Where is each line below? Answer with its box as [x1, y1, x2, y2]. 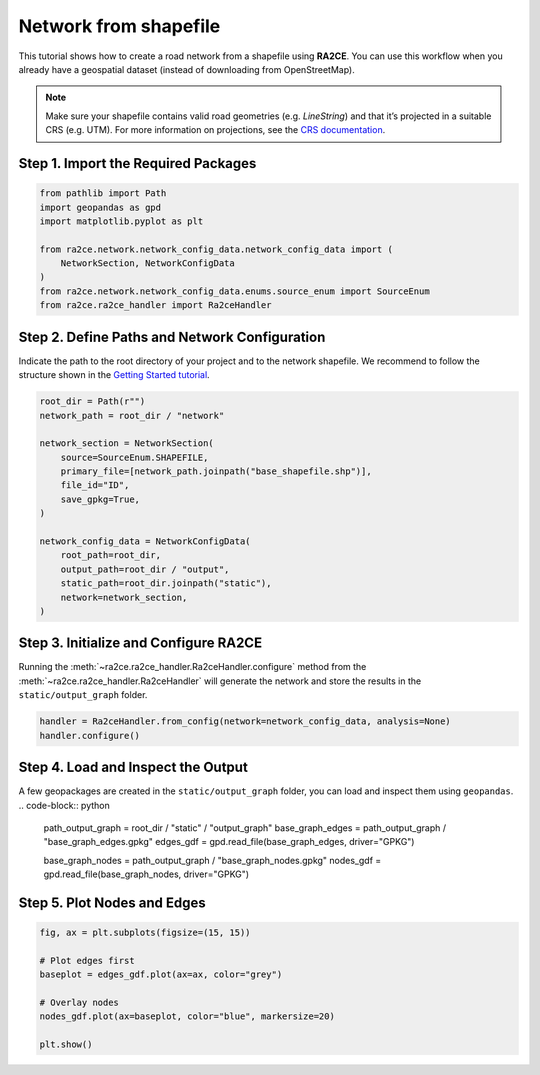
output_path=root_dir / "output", [60, 563, 230, 575]
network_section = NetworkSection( [39, 438, 214, 449]
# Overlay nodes [39, 997, 120, 1009]
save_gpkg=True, [60, 493, 140, 505]
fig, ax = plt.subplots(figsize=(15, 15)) [39, 927, 251, 939]
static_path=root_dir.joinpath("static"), [60, 578, 272, 589]
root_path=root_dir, [60, 550, 162, 561]
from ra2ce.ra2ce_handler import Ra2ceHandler [39, 300, 272, 311]
